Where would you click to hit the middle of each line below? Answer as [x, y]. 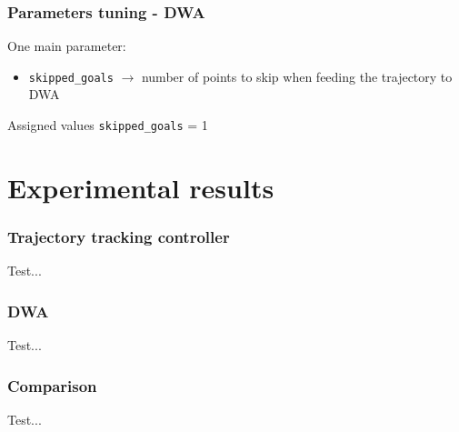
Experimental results [141, 187]
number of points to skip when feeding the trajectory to [297, 76]
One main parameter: [67, 46]
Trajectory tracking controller [119, 237]
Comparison [52, 385]
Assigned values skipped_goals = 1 [108, 125]
